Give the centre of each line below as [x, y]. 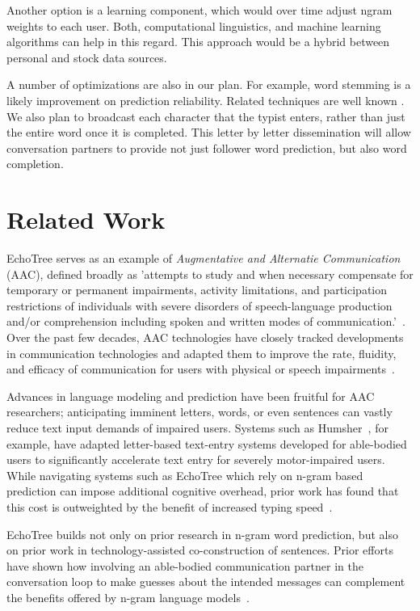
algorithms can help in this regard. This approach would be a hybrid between [198, 42]
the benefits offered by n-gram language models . [128, 597]
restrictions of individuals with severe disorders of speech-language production [199, 305]
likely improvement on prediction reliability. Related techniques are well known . [206, 100]
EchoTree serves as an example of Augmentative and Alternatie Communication [204, 258]
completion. [35, 164]
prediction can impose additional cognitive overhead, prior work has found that [203, 491]
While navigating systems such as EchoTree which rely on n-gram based [185, 475]
